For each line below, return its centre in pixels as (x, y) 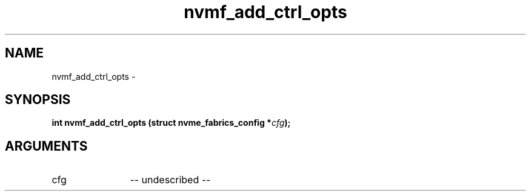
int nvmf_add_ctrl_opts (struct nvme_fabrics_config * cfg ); (171, 123)
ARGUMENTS (46, 146)
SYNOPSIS (38, 100)
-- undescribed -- (170, 180)
